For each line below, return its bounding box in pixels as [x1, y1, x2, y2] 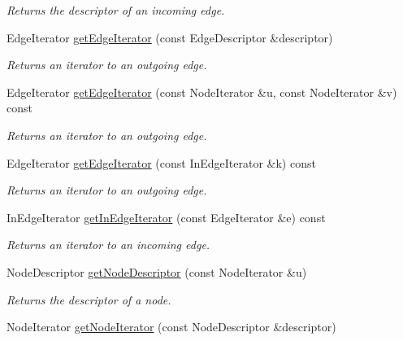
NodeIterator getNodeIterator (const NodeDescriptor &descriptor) [6, 318, 336, 335]
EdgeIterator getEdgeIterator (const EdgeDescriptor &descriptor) [6, 28, 333, 46]
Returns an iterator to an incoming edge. [6, 236, 210, 253]
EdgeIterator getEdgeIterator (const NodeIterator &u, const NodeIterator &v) [6, 83, 397, 100]
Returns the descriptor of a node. [6, 291, 171, 308]
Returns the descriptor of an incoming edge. [6, 2, 225, 18]
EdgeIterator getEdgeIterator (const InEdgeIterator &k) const [6, 154, 316, 171]
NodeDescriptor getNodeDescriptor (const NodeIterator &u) [6, 263, 307, 280]
